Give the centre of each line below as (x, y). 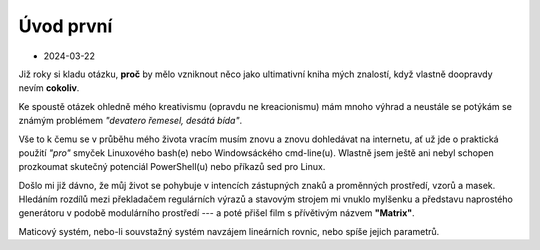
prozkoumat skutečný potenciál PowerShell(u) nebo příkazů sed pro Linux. (172, 167)
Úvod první (65, 26)
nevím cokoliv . (49, 88)
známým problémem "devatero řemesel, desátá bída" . (130, 121)
